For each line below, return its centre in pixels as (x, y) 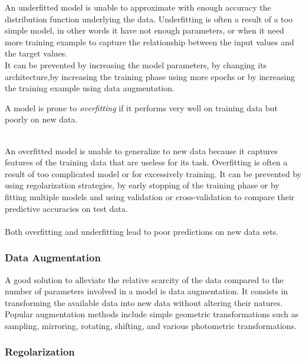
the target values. (36, 53)
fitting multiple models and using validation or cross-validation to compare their (150, 196)
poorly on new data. (41, 119)
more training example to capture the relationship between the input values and (149, 41)
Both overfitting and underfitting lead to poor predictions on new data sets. (142, 231)
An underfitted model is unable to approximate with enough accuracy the (138, 7)
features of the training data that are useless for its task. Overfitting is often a (146, 162)
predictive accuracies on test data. (66, 208)
